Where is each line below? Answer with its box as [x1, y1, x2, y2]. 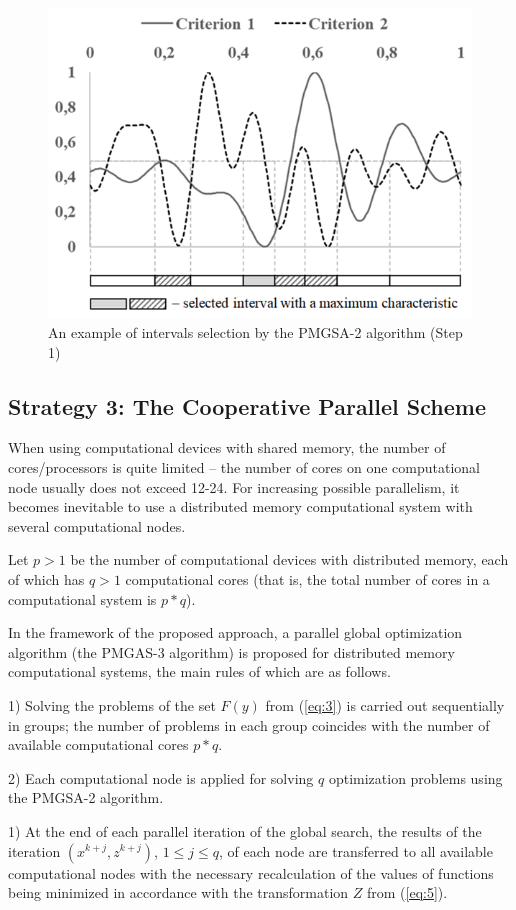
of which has [8, 569, 85, 589]
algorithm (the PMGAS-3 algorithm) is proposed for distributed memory [8, 641, 455, 662]
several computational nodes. [8, 515, 186, 536]
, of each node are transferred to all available [218, 840, 493, 861]
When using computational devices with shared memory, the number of [8, 437, 446, 458]
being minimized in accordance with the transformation [8, 882, 349, 903]
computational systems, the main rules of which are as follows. [8, 661, 391, 682]
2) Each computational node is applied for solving [8, 767, 314, 788]
